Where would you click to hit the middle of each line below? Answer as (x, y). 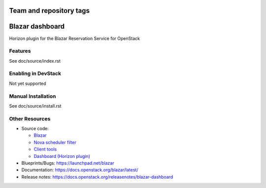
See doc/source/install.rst (35, 106)
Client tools (45, 149)
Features (20, 51)
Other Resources (30, 118)
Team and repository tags (49, 11)
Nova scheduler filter (55, 142)
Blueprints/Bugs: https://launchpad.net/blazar (68, 163)
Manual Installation (33, 96)
